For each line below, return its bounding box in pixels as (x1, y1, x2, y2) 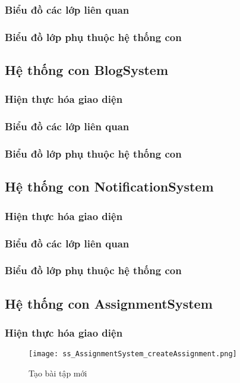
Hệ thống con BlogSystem (5, 61, 168, 79)
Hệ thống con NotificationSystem (5, 177, 214, 196)
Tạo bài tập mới (29, 366, 87, 379)
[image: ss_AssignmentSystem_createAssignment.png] (29, 350, 237, 359)
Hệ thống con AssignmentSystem (5, 294, 213, 312)
